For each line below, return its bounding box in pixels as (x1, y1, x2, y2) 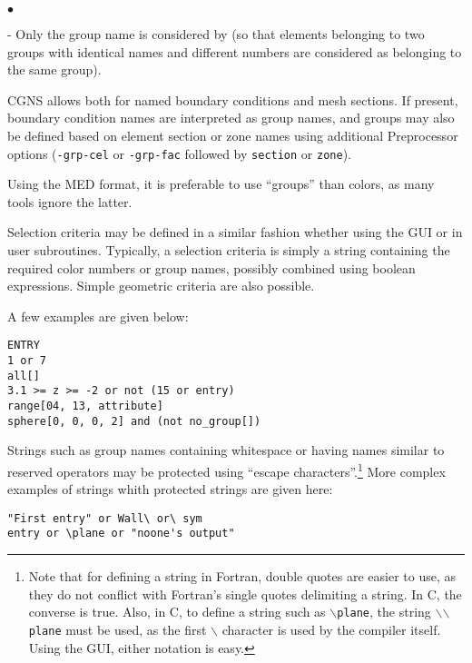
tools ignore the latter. (7, 192, 133, 211)
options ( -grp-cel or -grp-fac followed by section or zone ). (7, 143, 351, 163)
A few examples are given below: (7, 306, 189, 325)
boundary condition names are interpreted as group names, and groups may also (7, 108, 455, 127)
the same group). (7, 60, 102, 79)
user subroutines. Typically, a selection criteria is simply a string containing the (7, 241, 450, 259)
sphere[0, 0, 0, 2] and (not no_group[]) (7, 414, 261, 428)
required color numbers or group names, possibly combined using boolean (7, 258, 416, 277)
